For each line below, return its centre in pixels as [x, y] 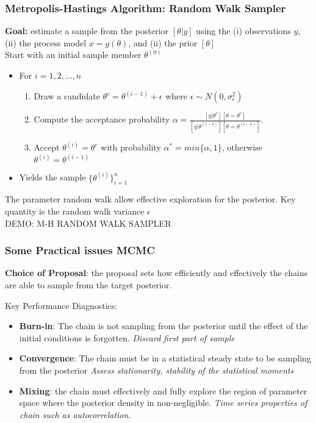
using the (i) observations [243, 31]
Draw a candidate [67, 96]
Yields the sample [52, 177]
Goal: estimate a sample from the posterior [87, 31]
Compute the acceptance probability [102, 119]
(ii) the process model [46, 42]
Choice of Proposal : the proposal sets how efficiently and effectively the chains [156, 273]
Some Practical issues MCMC [80, 250]
